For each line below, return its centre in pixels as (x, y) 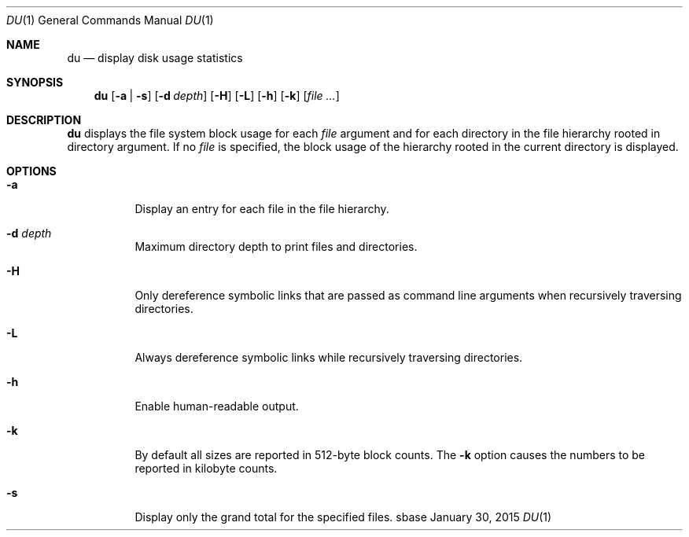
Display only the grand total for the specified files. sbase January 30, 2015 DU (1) (343, 517)
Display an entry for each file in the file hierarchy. (262, 209)
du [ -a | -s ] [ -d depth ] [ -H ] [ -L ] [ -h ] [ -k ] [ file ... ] (217, 96)
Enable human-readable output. (217, 406)
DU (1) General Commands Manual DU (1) (110, 20)
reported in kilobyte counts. (206, 468)
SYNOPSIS (35, 82)
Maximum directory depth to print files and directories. (276, 246)
